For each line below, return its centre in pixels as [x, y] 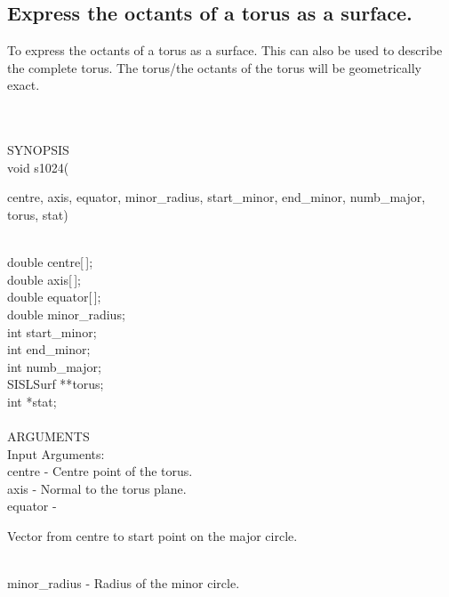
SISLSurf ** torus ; [56, 384]
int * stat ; [32, 401]
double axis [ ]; [44, 279]
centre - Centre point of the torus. [100, 471]
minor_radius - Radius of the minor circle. [124, 583]
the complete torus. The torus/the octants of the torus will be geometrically [214, 67]
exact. [24, 85]
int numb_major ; [54, 366]
